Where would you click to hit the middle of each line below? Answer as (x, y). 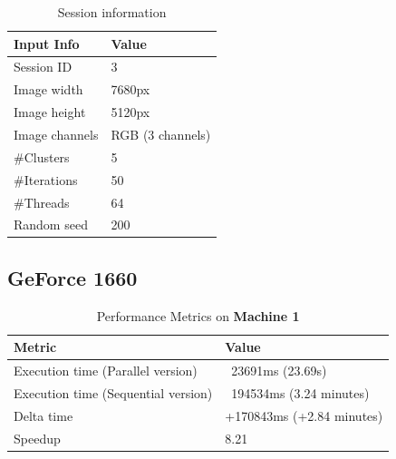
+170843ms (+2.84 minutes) (304, 415)
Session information (112, 12)
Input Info (47, 43)
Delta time (43, 415)
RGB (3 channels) (161, 134)
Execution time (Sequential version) (113, 392)
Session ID (43, 67)
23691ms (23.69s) (279, 371)
